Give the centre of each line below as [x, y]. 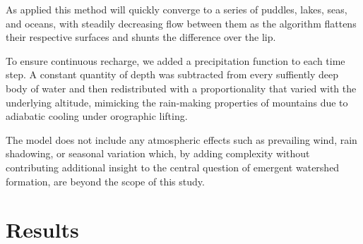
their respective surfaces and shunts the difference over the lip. [141, 37]
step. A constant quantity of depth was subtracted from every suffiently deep [172, 74]
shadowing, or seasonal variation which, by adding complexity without [158, 153]
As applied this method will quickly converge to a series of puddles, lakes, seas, [177, 9]
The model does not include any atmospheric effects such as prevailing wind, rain [181, 139]
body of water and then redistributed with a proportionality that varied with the [181, 88]
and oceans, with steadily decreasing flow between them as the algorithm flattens [181, 23]
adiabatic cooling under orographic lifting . [97, 116]
